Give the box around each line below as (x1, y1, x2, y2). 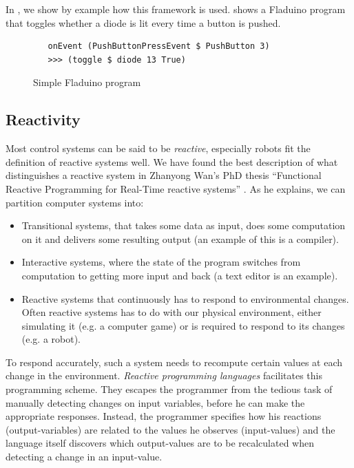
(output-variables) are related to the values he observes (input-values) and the (6, 422, 335, 436)
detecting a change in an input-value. (6, 449, 163, 464)
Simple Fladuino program (33, 75, 141, 89)
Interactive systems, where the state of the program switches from (21, 255, 301, 269)
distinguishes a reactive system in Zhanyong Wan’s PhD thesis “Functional (6, 168, 322, 182)
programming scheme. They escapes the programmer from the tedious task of (6, 382, 333, 396)
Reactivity (6, 109, 81, 130)
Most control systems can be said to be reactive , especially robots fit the (6, 141, 311, 156)
